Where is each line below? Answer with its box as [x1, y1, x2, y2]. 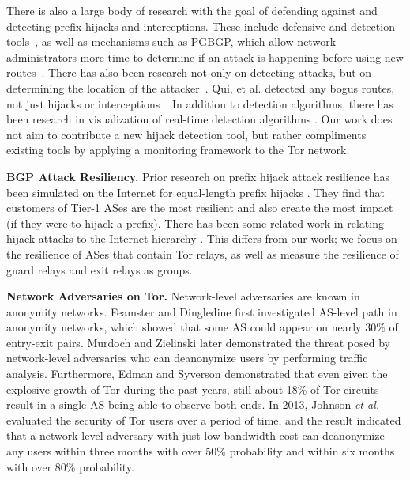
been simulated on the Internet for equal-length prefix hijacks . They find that [6, 183, 386, 200]
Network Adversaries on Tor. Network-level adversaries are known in [6, 288, 360, 304]
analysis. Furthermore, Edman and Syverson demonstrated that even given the [6, 365, 388, 382]
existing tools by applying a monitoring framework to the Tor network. [6, 142, 350, 158]
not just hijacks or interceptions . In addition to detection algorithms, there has [6, 95, 393, 111]
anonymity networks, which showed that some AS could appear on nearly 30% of [6, 319, 398, 335]
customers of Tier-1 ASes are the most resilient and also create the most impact [6, 199, 393, 216]
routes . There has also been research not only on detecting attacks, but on [6, 64, 372, 81]
